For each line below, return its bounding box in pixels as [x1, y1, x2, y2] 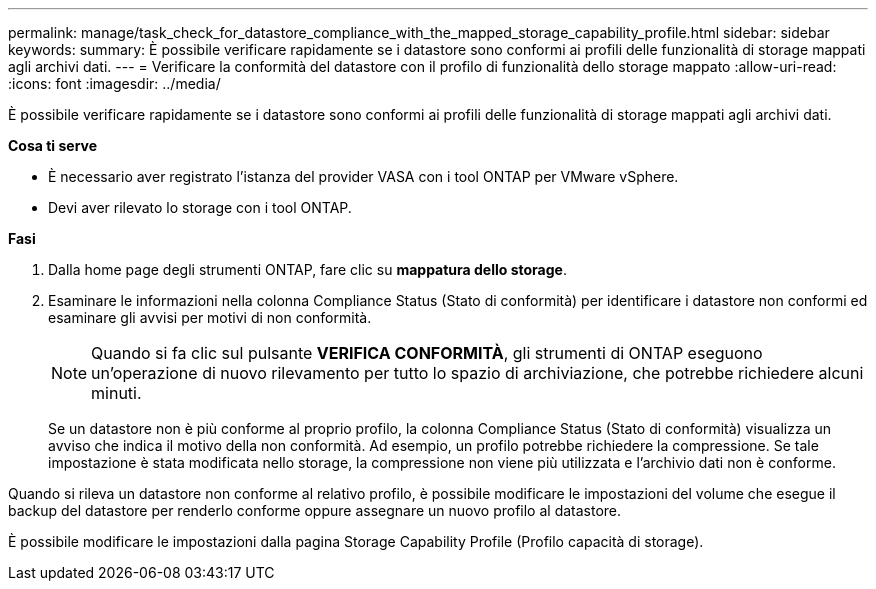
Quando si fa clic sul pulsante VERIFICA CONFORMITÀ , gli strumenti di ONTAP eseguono [91, 343, 763, 363]
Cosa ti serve [8, 137, 98, 154]
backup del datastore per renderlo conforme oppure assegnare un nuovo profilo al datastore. [8, 502, 622, 519]
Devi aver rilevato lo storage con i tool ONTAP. [48, 199, 352, 216]
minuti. [91, 383, 142, 403]
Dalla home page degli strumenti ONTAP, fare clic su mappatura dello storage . [48, 261, 567, 278]
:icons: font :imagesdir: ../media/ [8, 75, 221, 92]
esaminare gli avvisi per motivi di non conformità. [48, 309, 372, 326]
